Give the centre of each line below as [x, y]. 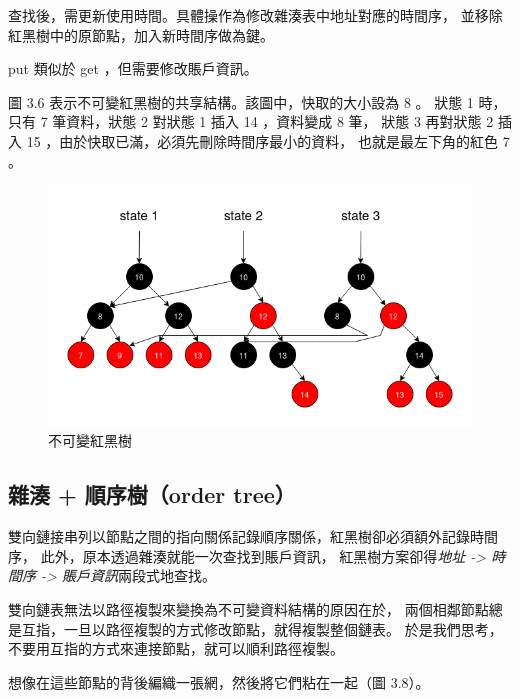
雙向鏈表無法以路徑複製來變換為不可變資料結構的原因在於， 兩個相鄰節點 [248, 608]
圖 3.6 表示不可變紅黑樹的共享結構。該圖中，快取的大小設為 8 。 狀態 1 [241, 101]
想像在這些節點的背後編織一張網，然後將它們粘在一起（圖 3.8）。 [219, 681]
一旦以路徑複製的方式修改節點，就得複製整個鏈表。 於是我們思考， [283, 628]
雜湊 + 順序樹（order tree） [152, 494]
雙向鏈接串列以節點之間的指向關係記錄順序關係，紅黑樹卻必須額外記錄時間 [253, 536]
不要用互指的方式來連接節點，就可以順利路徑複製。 [176, 648]
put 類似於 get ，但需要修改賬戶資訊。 [133, 68]
